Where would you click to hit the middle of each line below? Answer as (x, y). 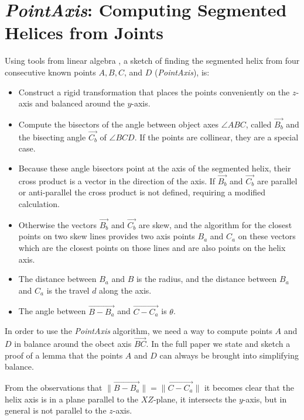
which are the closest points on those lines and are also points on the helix (152, 247)
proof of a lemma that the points (64, 355)
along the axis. (125, 290)
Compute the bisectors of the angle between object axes (119, 124)
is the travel (68, 290)
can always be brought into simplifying (229, 355)
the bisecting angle (52, 137)
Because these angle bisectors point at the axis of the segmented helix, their (155, 168)
